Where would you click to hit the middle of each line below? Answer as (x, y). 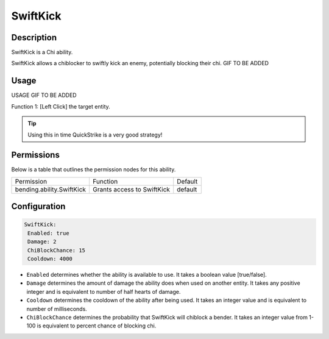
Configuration (38, 206)
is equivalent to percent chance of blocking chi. (97, 326)
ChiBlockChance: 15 (56, 250)
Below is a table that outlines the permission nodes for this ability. (94, 169)
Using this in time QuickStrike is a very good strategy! (95, 135)
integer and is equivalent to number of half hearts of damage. (104, 291)
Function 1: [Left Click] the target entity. (61, 106)
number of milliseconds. (57, 309)
